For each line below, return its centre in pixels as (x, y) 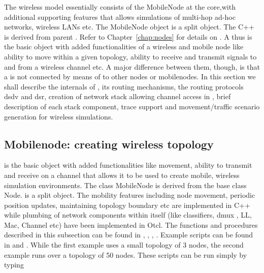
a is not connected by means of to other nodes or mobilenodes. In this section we (130, 77)
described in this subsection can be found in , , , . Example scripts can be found (128, 235)
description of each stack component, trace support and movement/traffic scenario (132, 106)
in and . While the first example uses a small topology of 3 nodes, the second (124, 245)
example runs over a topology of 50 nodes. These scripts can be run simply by (126, 254)
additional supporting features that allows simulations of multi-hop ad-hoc (120, 17)
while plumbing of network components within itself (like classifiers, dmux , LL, (128, 215)
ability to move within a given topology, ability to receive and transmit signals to (130, 56)
